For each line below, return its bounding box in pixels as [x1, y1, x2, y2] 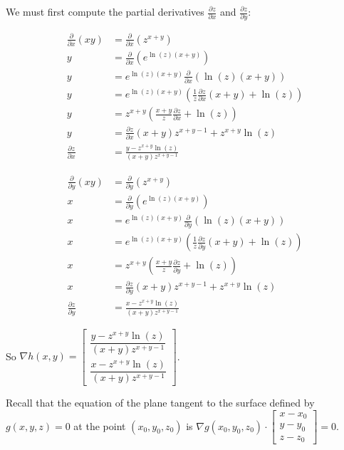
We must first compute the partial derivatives [6, 4, 204, 19]
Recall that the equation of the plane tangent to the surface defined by [6, 395, 315, 410]
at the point [73, 418, 126, 433]
